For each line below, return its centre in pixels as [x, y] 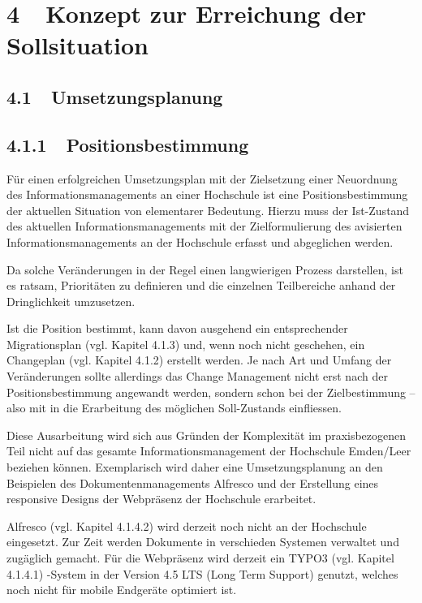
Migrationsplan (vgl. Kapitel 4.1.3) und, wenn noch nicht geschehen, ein [186, 344]
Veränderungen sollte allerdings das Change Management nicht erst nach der [197, 376]
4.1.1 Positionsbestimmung [128, 144]
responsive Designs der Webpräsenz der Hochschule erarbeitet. [161, 499]
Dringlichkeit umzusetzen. [71, 301]
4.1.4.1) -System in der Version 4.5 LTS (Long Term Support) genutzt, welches [202, 573]
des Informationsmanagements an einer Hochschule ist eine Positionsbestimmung [207, 194]
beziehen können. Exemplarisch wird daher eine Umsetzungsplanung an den [195, 467]
